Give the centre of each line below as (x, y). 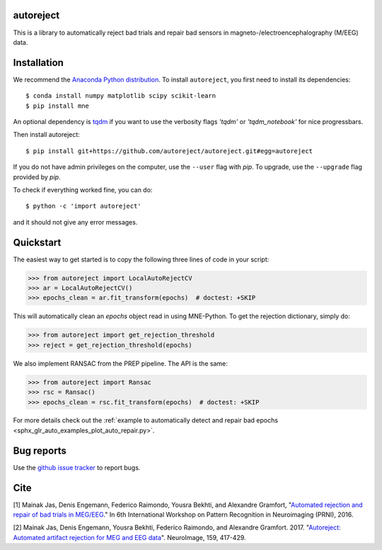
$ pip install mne (58, 106)
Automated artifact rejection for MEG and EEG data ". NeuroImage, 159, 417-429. (130, 537)
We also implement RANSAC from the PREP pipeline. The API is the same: (120, 363)
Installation (38, 63)
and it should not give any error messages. (75, 222)
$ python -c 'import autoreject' (83, 206)
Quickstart (37, 242)
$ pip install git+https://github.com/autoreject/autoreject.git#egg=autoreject (169, 151)
